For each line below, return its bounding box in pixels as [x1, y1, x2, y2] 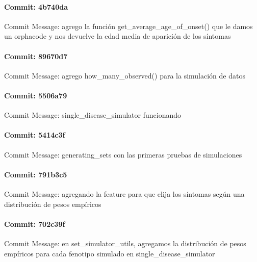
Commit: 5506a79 [4, 90, 67, 100]
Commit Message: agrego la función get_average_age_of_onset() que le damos [4, 20, 253, 31]
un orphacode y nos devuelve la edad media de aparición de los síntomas [4, 31, 231, 41]
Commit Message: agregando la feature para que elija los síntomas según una [4, 188, 245, 199]
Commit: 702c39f [4, 218, 65, 229]
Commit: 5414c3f [4, 129, 65, 140]
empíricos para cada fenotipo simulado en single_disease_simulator [4, 248, 215, 258]
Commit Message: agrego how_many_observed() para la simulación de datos [4, 70, 245, 81]
